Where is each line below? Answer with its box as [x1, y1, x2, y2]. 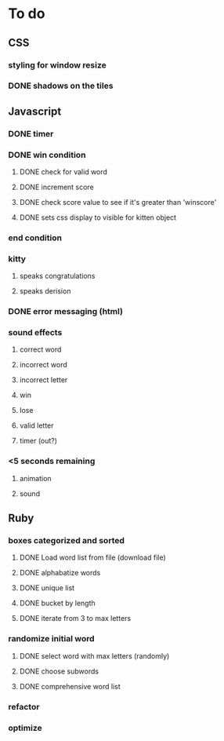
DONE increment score [19, 182, 94, 192]
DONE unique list [19, 583, 75, 593]
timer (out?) [19, 436, 57, 446]
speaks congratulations [19, 272, 96, 281]
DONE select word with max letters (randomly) [19, 651, 170, 660]
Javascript [8, 104, 62, 118]
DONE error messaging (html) [8, 306, 124, 317]
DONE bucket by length [19, 598, 96, 608]
